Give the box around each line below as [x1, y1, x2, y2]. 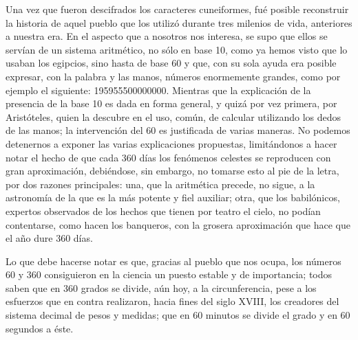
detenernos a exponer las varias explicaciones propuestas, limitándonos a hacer [6, 136, 337, 150]
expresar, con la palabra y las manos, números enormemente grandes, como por [6, 69, 341, 83]
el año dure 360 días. [6, 231, 93, 245]
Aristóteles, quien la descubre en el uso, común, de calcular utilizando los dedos [6, 109, 341, 124]
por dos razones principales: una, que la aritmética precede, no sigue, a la [6, 177, 315, 191]
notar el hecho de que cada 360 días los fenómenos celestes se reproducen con [6, 150, 331, 164]
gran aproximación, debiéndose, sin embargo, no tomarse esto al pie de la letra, [6, 163, 339, 178]
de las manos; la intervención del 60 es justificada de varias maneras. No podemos [6, 123, 350, 137]
